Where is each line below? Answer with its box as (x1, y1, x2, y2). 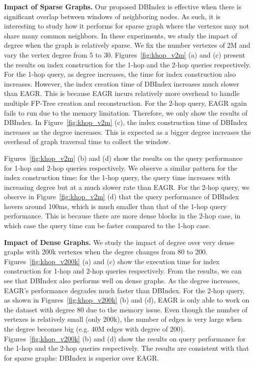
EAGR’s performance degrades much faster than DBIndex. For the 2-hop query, (4, 285, 245, 295)
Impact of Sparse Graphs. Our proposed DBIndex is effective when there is (4, 1, 242, 11)
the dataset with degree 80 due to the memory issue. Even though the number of (4, 304, 248, 314)
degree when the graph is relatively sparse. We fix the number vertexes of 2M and (4, 40, 251, 50)
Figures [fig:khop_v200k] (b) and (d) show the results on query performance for (4, 333, 246, 343)
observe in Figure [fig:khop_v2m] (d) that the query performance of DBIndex (4, 191, 239, 202)
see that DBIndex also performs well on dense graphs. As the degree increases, (4, 275, 240, 286)
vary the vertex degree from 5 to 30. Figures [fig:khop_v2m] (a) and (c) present (4, 49, 245, 60)
